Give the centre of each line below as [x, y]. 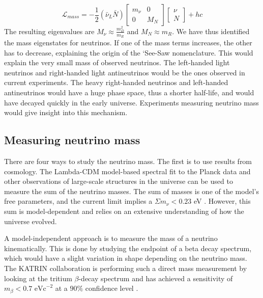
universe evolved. [31, 221]
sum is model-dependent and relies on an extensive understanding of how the [124, 211]
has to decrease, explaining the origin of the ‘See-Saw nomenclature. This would [129, 52]
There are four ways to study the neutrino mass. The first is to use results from [128, 161]
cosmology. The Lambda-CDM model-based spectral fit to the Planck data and [127, 171]
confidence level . [112, 288]
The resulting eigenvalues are [49, 31]
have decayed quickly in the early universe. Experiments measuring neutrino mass [131, 102]
